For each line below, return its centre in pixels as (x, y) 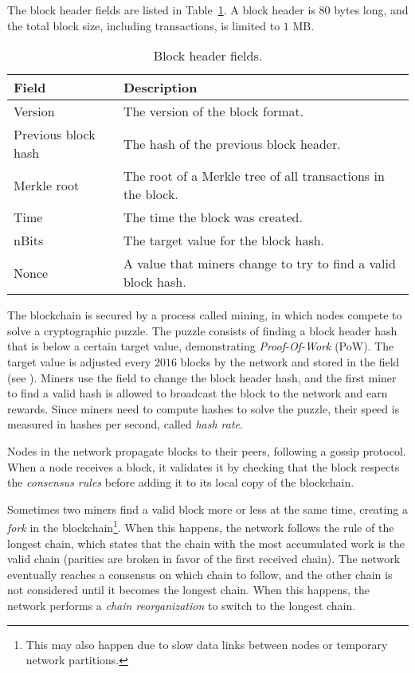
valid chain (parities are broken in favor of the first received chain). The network (204, 559)
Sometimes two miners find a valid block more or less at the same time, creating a (207, 509)
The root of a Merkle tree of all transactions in (254, 176)
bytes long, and (371, 10)
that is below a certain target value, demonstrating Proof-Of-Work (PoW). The (201, 346)
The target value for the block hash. (224, 241)
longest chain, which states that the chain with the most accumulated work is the (206, 543)
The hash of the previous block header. (232, 143)
